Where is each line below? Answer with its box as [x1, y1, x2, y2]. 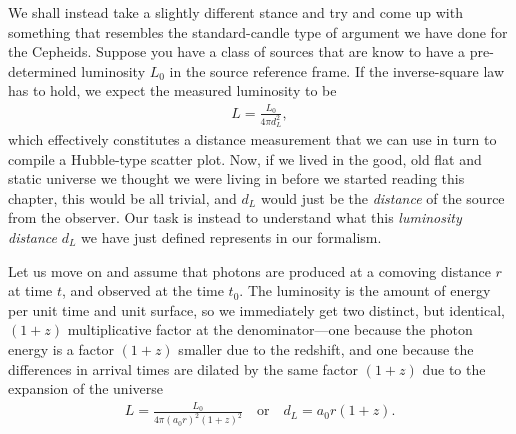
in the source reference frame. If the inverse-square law [169, 60, 505, 81]
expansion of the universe [8, 378, 163, 399]
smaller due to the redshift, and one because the [178, 338, 474, 359]
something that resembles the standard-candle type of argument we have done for [8, 21, 508, 42]
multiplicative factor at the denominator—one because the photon [67, 319, 473, 340]
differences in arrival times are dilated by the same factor [8, 358, 358, 379]
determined [8, 60, 77, 81]
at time [8, 280, 53, 301]
